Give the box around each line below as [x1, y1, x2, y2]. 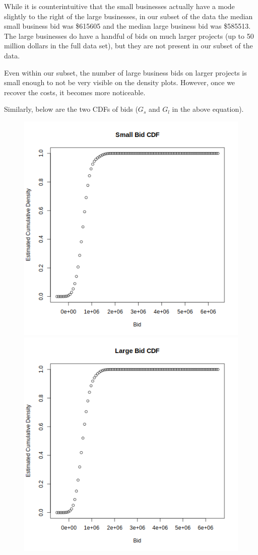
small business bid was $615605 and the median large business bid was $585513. [4, 21, 251, 31]
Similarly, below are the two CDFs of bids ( [4, 104, 138, 114]
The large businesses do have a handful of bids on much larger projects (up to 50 [4, 30, 254, 41]
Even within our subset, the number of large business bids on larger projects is [4, 67, 247, 78]
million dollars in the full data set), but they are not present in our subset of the [4, 40, 253, 51]
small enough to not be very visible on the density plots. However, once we [4, 77, 235, 88]
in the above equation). [172, 104, 244, 114]
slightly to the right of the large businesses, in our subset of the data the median [4, 11, 253, 21]
